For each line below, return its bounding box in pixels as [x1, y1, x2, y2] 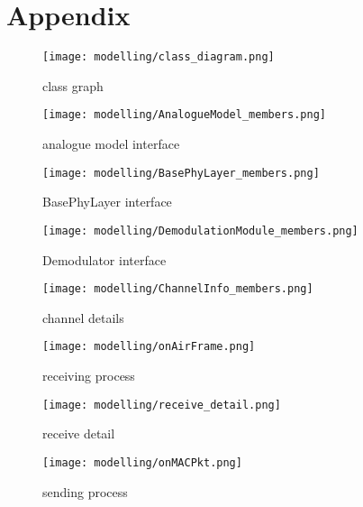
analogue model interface [42, 134, 180, 153]
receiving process [42, 366, 135, 385]
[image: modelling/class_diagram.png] [42, 51, 275, 64]
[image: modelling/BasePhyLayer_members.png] [42, 166, 320, 180]
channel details [42, 308, 124, 327]
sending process [42, 482, 128, 501]
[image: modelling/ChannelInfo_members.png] [42, 282, 313, 296]
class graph [42, 76, 104, 95]
